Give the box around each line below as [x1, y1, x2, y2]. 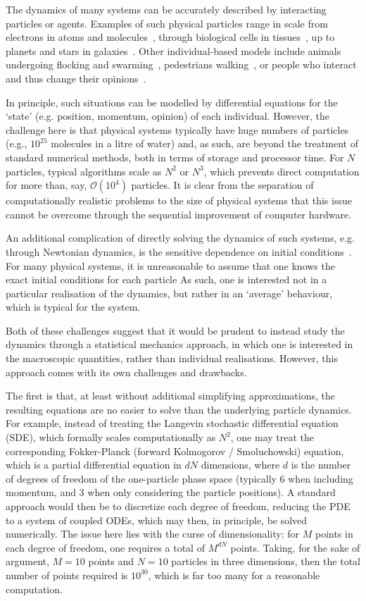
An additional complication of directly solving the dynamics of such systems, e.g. [6, 230, 355, 245]
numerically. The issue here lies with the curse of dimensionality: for [6, 526, 300, 541]
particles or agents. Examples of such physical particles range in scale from [6, 16, 328, 30]
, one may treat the [230, 430, 315, 445]
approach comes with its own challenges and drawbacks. [6, 364, 247, 379]
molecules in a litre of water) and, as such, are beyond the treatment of [51, 136, 358, 151]
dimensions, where [201, 457, 280, 472]
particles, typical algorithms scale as [6, 163, 162, 178]
